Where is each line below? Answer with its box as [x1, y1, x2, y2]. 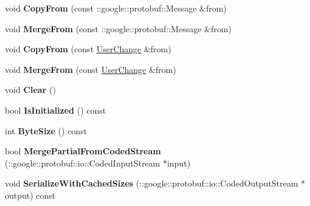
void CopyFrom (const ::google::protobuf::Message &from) [5, 2, 227, 14]
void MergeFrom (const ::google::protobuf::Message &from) [5, 22, 232, 35]
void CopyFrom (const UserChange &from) [5, 43, 171, 55]
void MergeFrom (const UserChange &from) [5, 63, 176, 75]
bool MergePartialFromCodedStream [5, 145, 161, 157]
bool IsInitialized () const [5, 103, 106, 116]
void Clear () [5, 83, 56, 96]
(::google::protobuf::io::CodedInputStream [5, 156, 160, 169]
